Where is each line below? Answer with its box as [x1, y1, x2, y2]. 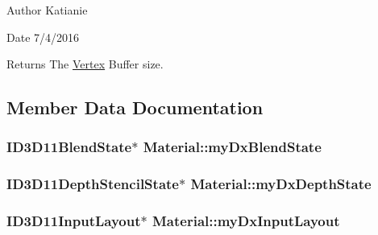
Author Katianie [6, 2, 88, 18]
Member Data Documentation [6, 95, 264, 120]
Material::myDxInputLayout [152, 211, 340, 231]
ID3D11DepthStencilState [6, 174, 179, 194]
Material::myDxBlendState [143, 137, 322, 157]
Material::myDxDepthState [190, 174, 372, 194]
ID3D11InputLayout [6, 211, 141, 231]
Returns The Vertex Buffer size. [6, 56, 164, 72]
